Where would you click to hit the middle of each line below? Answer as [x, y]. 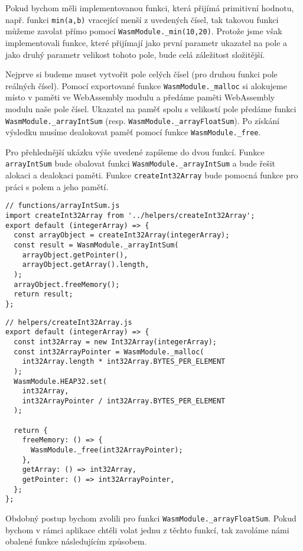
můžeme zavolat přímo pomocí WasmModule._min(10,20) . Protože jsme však [144, 31]
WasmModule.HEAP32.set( [60, 381]
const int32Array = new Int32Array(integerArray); [115, 342]
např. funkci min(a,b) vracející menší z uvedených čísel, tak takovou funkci [142, 19]
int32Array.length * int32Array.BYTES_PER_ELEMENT [124, 362]
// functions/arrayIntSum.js [63, 206]
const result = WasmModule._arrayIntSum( [96, 245]
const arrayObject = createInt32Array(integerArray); [122, 235]
